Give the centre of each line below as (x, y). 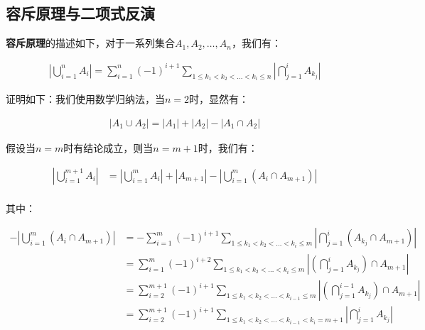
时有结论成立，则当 (108, 147)
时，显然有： (219, 99)
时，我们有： (228, 147)
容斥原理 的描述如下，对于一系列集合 (90, 43)
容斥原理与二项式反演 (80, 13)
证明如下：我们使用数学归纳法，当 (85, 99)
